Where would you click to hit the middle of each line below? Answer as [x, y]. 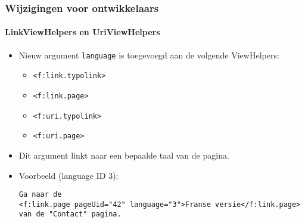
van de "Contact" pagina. [70, 214]
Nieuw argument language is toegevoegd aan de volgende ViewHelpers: [149, 55]
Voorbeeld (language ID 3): [69, 175]
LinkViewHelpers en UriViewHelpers [83, 32]
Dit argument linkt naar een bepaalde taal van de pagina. [124, 155]
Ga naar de [40, 195]
